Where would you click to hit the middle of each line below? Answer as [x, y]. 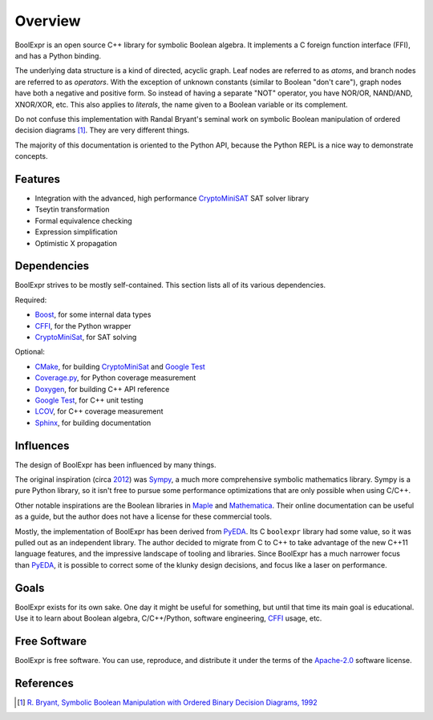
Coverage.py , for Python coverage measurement [115, 378]
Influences [42, 445]
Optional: [30, 352]
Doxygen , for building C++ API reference [102, 389]
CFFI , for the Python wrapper [83, 326]
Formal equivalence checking [83, 220]
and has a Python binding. [58, 55]
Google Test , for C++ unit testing [89, 400]
